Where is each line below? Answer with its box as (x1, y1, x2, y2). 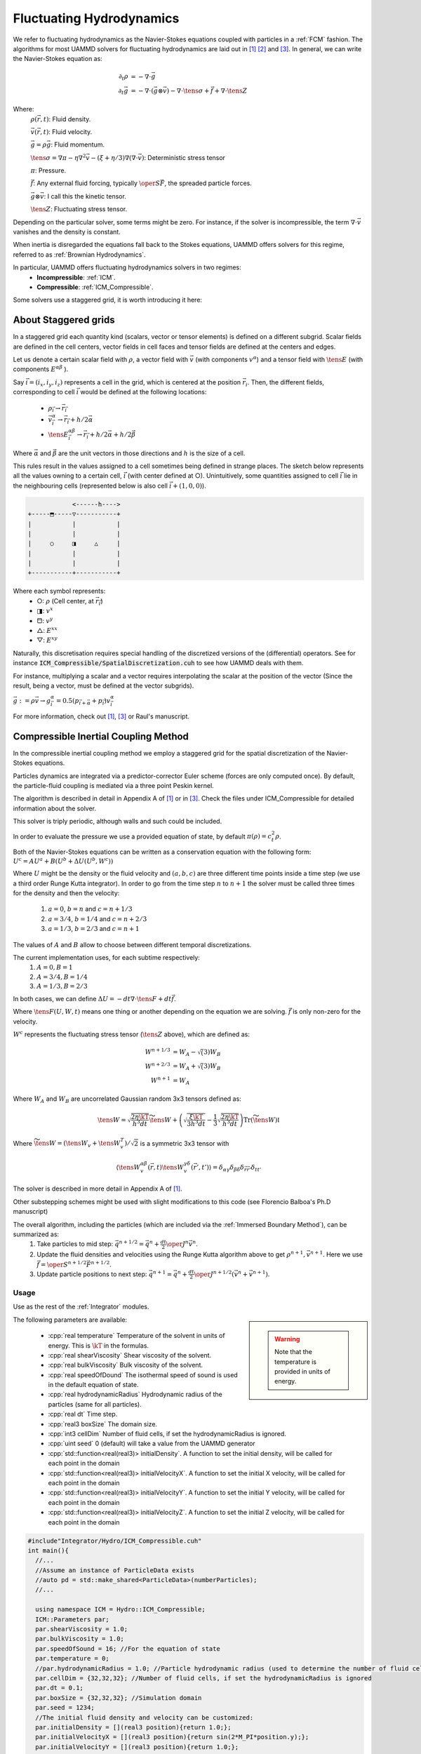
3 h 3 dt (187, 1119, 206, 1128)
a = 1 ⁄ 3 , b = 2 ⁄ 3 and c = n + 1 (48, 925, 140, 933)
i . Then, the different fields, (246, 377, 324, 388)
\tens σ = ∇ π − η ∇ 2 (30, 153, 86, 161)
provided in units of (274, 1367, 331, 1375)
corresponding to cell (13, 388, 75, 396)
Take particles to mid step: (36, 1240, 114, 1248)
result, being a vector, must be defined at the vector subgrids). (13, 681, 194, 690)
